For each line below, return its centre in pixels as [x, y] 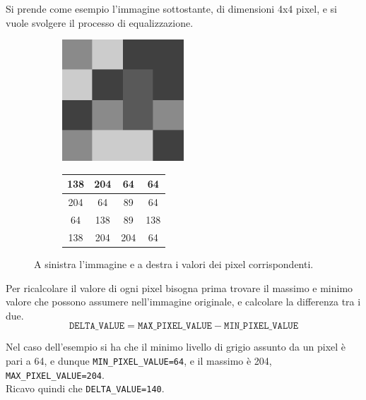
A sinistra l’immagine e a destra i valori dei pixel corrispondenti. [174, 263]
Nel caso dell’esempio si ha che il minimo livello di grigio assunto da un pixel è [176, 347]
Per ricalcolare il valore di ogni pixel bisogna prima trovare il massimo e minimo [179, 287]
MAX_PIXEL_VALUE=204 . [55, 374]
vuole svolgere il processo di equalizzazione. [100, 22]
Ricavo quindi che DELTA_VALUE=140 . [85, 388]
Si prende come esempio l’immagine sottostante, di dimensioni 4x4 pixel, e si [171, 8]
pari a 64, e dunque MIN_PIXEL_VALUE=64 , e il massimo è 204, [139, 360]
